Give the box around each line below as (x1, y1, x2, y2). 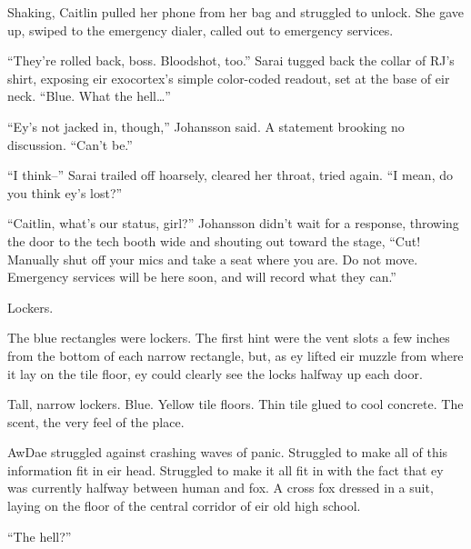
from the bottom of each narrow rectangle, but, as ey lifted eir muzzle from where (7, 345, 464, 364)
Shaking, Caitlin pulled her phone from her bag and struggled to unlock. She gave (7, 3, 464, 21)
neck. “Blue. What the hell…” (7, 86, 171, 105)
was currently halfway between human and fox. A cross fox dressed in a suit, (7, 478, 434, 497)
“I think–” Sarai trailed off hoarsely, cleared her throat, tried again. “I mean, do (7, 165, 453, 185)
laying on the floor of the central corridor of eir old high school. (7, 496, 361, 515)
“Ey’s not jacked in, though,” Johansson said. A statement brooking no (7, 116, 405, 135)
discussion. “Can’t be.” (7, 135, 133, 154)
